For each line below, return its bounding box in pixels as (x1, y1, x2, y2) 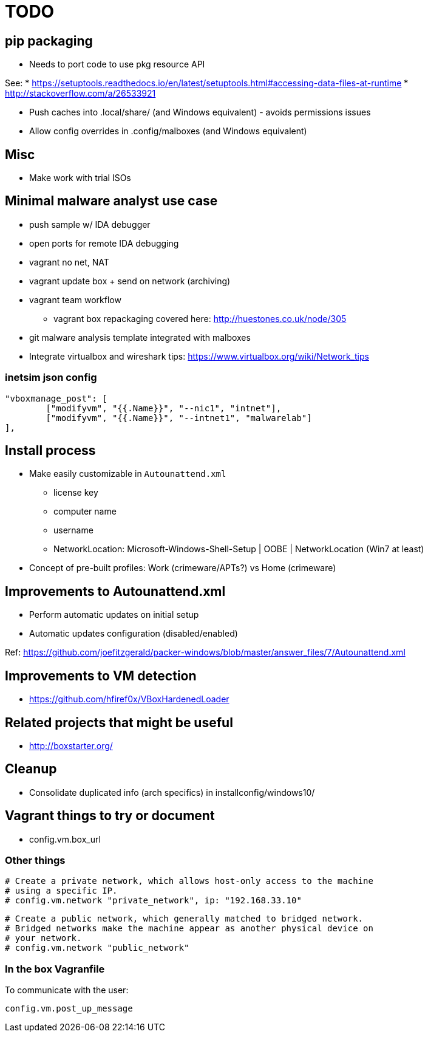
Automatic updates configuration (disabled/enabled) (29, 628, 238, 639)
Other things (5, 854, 66, 867)
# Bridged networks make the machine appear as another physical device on (5, 923, 373, 934)
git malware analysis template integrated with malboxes (29, 332, 251, 343)
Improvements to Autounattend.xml (5, 583, 226, 599)
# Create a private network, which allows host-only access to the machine (5, 876, 373, 886)
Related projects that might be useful (5, 714, 233, 730)
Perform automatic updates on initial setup (29, 609, 199, 620)
